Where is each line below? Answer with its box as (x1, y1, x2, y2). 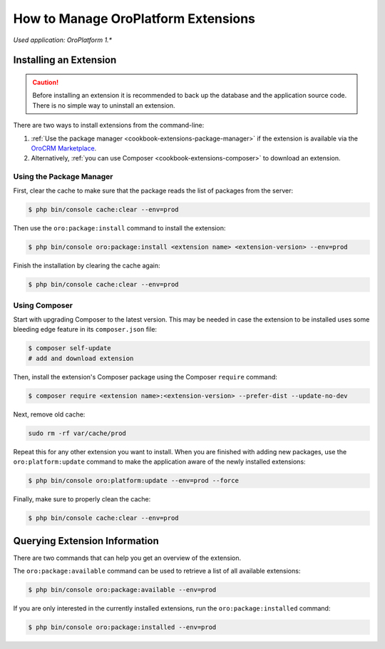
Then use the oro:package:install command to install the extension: (13, 224, 226, 232)
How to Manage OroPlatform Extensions (13, 11, 256, 26)
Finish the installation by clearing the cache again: (13, 261, 160, 270)
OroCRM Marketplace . (31, 143, 97, 153)
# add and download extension (28, 354, 134, 362)
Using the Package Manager (13, 172, 113, 182)
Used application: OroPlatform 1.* (13, 36, 113, 44)
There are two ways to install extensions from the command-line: (13, 121, 205, 130)
